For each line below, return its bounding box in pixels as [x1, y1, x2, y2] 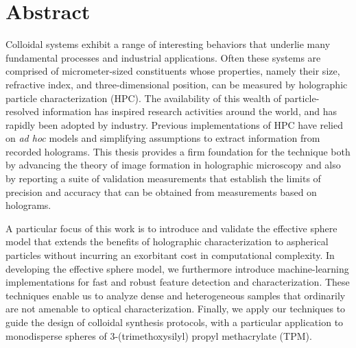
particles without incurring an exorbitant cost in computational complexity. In [5, 248, 335, 262]
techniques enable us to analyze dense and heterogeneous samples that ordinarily [5, 288, 346, 302]
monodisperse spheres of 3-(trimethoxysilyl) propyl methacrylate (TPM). [5, 328, 312, 343]
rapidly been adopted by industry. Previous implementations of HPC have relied [5, 117, 343, 132]
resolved [5, 104, 40, 119]
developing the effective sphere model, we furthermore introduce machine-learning [5, 261, 349, 275]
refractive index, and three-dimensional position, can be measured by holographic [5, 77, 348, 91]
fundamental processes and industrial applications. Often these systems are [5, 50, 321, 64]
